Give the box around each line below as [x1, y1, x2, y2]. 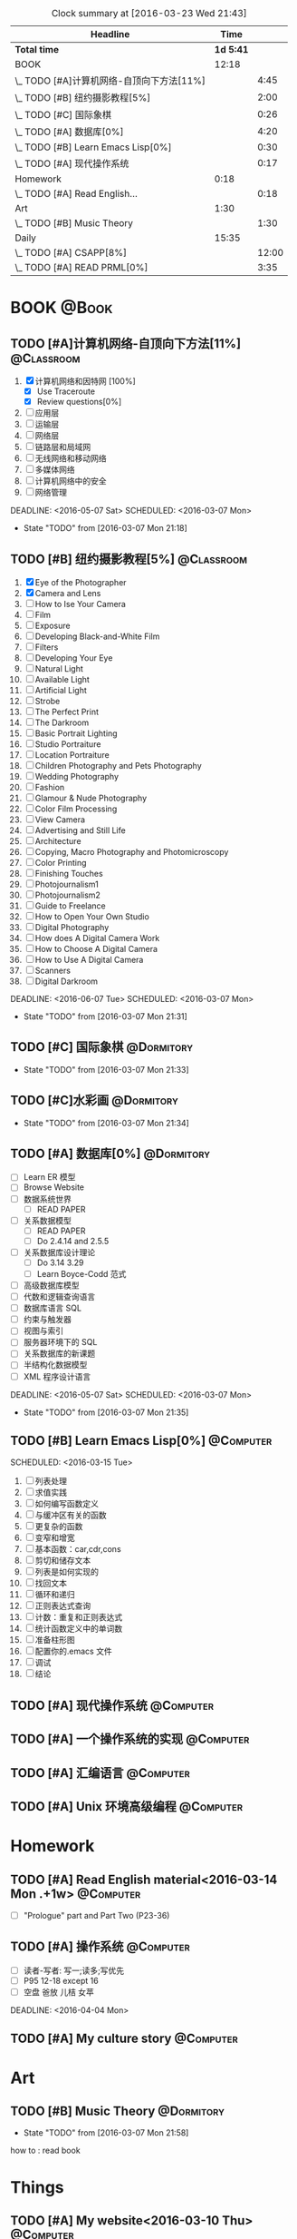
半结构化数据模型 [23, 1360, 88, 1370]
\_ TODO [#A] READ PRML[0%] [14, 261, 148, 273]
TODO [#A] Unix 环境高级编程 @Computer [10, 1799, 244, 1814]
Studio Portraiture [34, 738, 101, 750]
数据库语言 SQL [23, 1302, 82, 1313]
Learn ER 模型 [23, 1172, 76, 1183]
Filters [34, 642, 59, 653]
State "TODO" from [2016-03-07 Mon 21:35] [23, 1407, 189, 1418]
